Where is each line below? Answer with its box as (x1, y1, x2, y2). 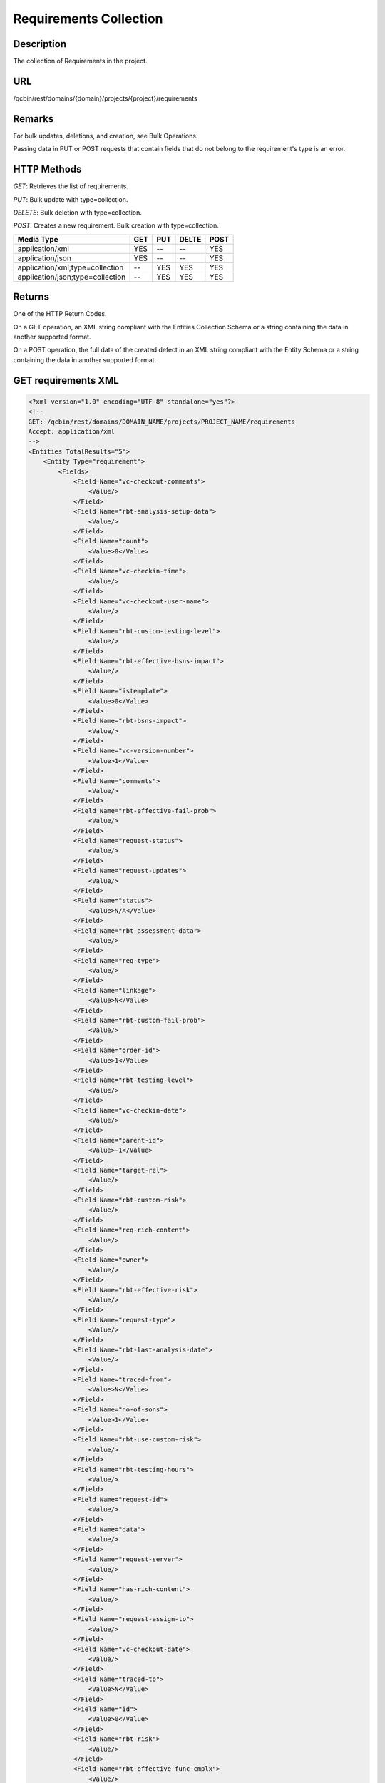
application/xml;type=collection (17, 262, 124, 272)
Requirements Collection (13, 11, 163, 26)
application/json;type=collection (17, 272, 126, 282)
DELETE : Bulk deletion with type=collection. (13, 208, 142, 217)
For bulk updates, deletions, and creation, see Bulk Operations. (13, 131, 198, 140)
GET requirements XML (13, 374, 119, 387)
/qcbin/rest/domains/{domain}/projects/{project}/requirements (13, 93, 197, 103)
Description (13, 38, 67, 50)
